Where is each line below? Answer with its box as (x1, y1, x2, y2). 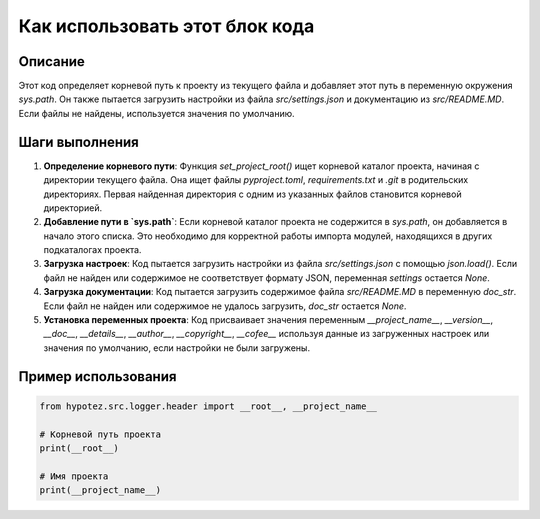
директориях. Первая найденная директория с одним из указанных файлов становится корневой (43, 188, 462, 200)
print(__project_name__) (39, 485, 162, 496)
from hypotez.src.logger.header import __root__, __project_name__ (39, 400, 378, 412)
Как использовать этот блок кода (18, 15, 315, 37)
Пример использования (18, 368, 177, 385)
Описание (18, 53, 85, 70)
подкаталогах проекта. (43, 244, 142, 256)
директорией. (43, 201, 103, 214)
